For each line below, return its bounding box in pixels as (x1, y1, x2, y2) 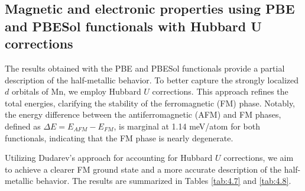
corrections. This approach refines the (152, 85, 288, 98)
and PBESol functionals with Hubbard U (5, 17, 262, 35)
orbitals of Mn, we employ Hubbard (11, 85, 141, 98)
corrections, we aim (223, 151, 294, 164)
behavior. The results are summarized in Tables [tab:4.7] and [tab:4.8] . (35, 174, 291, 187)
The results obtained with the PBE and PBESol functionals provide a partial (5, 61, 285, 74)
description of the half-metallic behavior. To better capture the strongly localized (5, 73, 298, 86)
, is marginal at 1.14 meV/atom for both (113, 119, 260, 132)
